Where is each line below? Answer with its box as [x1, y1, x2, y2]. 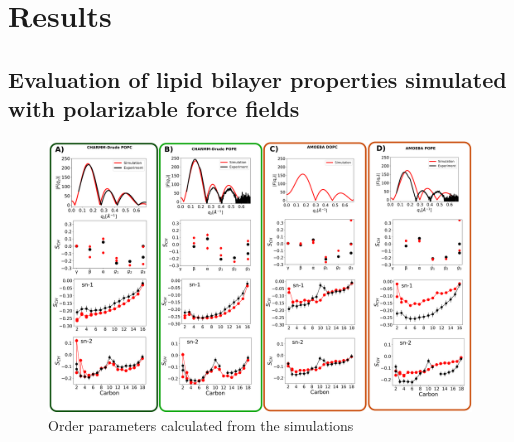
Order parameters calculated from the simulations [48, 415, 354, 436]
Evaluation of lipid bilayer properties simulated [8, 63, 507, 94]
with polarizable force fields [8, 93, 300, 124]
